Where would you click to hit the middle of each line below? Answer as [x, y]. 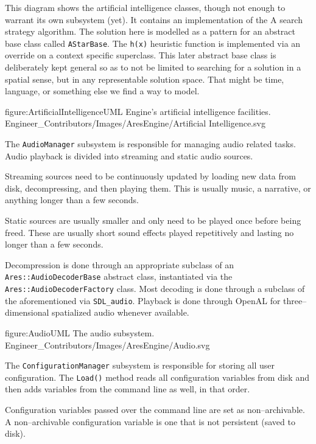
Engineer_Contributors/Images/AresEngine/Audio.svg [107, 345]
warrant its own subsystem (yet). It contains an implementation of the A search [154, 19]
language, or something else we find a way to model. [102, 91]
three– [295, 300]
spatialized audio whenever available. [121, 312]
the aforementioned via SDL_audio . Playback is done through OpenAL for [143, 300]
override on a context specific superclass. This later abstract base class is [141, 55]
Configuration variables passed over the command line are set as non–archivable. [155, 410]
